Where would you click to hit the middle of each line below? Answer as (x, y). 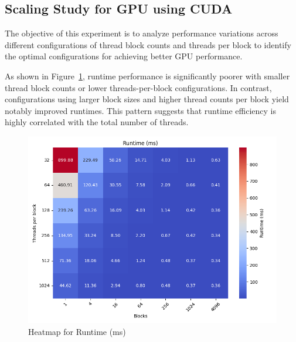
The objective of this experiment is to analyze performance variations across (142, 33)
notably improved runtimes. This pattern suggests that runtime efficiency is (140, 110)
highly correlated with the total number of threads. (97, 122)
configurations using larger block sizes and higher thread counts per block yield (147, 99)
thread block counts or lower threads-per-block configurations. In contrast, (138, 87)
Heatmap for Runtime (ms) (77, 331)
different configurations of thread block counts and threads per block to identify (148, 44)
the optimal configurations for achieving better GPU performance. (124, 56)
